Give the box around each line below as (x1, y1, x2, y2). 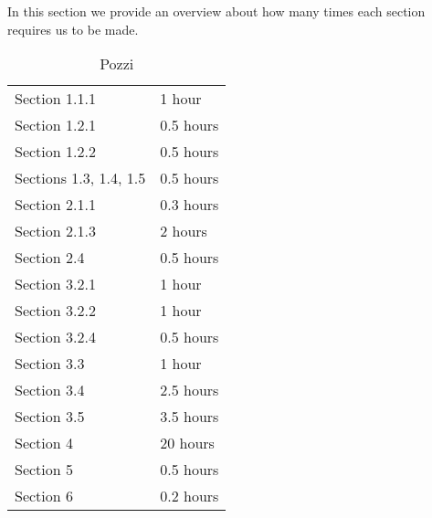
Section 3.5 (15, 406, 85, 428)
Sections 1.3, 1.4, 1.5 (15, 167, 146, 189)
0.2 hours (160, 485, 219, 507)
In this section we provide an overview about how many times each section (7, 2, 426, 20)
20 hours (160, 432, 215, 454)
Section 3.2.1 (15, 273, 96, 295)
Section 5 (15, 459, 74, 481)
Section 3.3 (15, 353, 85, 375)
